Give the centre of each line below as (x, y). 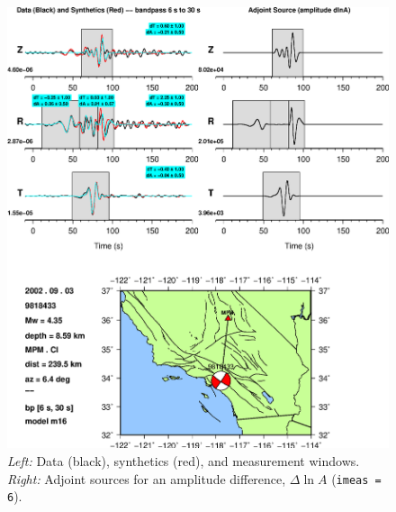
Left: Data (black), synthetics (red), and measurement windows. (184, 461)
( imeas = (356, 478)
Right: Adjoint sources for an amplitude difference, (147, 478)
